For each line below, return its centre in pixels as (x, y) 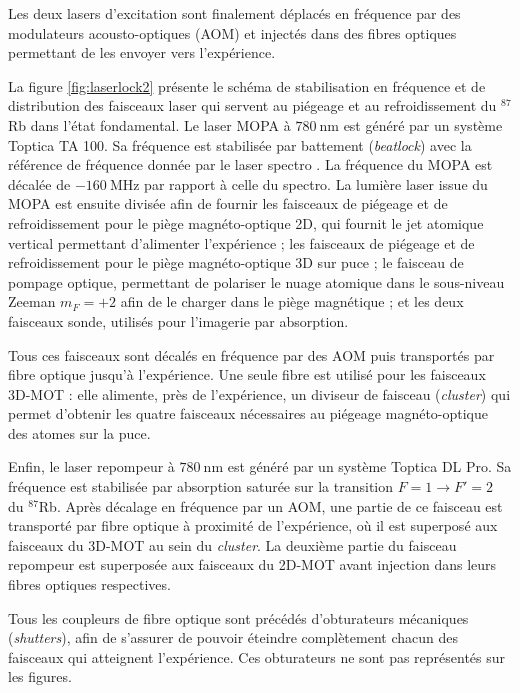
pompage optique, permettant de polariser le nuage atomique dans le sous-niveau (256, 281)
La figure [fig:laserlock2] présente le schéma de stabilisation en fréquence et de (247, 85)
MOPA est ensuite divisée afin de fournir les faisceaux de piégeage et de (228, 203)
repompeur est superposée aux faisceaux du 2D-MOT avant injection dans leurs (252, 564)
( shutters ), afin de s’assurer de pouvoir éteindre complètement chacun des (233, 637)
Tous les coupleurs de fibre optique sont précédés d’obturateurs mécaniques (238, 617)
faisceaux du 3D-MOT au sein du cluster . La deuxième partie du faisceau (232, 544)
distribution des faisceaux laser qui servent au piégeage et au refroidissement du (252, 105)
